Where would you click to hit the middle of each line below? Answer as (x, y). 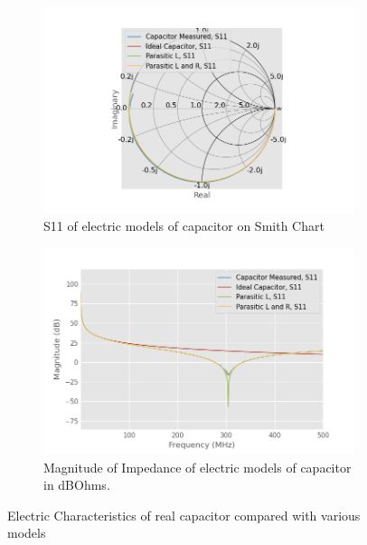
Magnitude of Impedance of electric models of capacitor (198, 467)
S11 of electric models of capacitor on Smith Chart (184, 226)
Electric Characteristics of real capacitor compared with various (184, 515)
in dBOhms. (77, 485)
